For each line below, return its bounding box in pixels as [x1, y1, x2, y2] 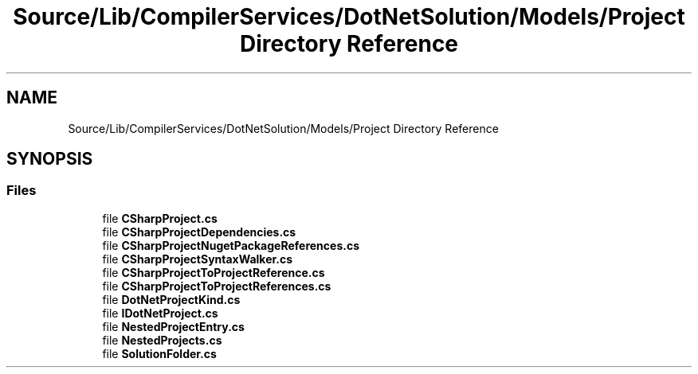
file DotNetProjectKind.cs [102, 292, 241, 306]
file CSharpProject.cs [102, 211, 218, 225]
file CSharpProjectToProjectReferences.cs [102, 279, 331, 293]
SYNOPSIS [6, 149, 93, 169]
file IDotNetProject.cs [102, 306, 218, 320]
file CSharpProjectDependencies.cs [102, 224, 296, 239]
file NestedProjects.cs [102, 333, 222, 347]
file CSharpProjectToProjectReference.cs [102, 265, 325, 279]
